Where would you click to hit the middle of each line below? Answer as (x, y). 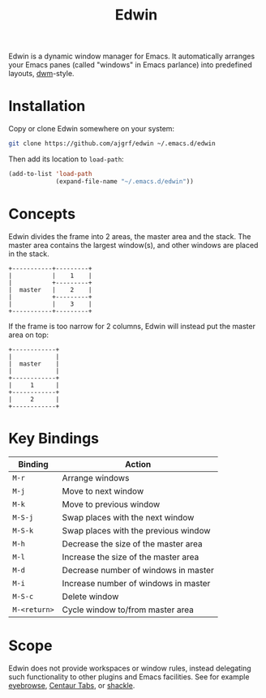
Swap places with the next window (128, 517)
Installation (47, 106)
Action (138, 464)
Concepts (42, 214)
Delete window (90, 596)
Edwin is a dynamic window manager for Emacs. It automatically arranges (132, 56)
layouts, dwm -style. (41, 74)
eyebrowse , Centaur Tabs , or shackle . (72, 685)
